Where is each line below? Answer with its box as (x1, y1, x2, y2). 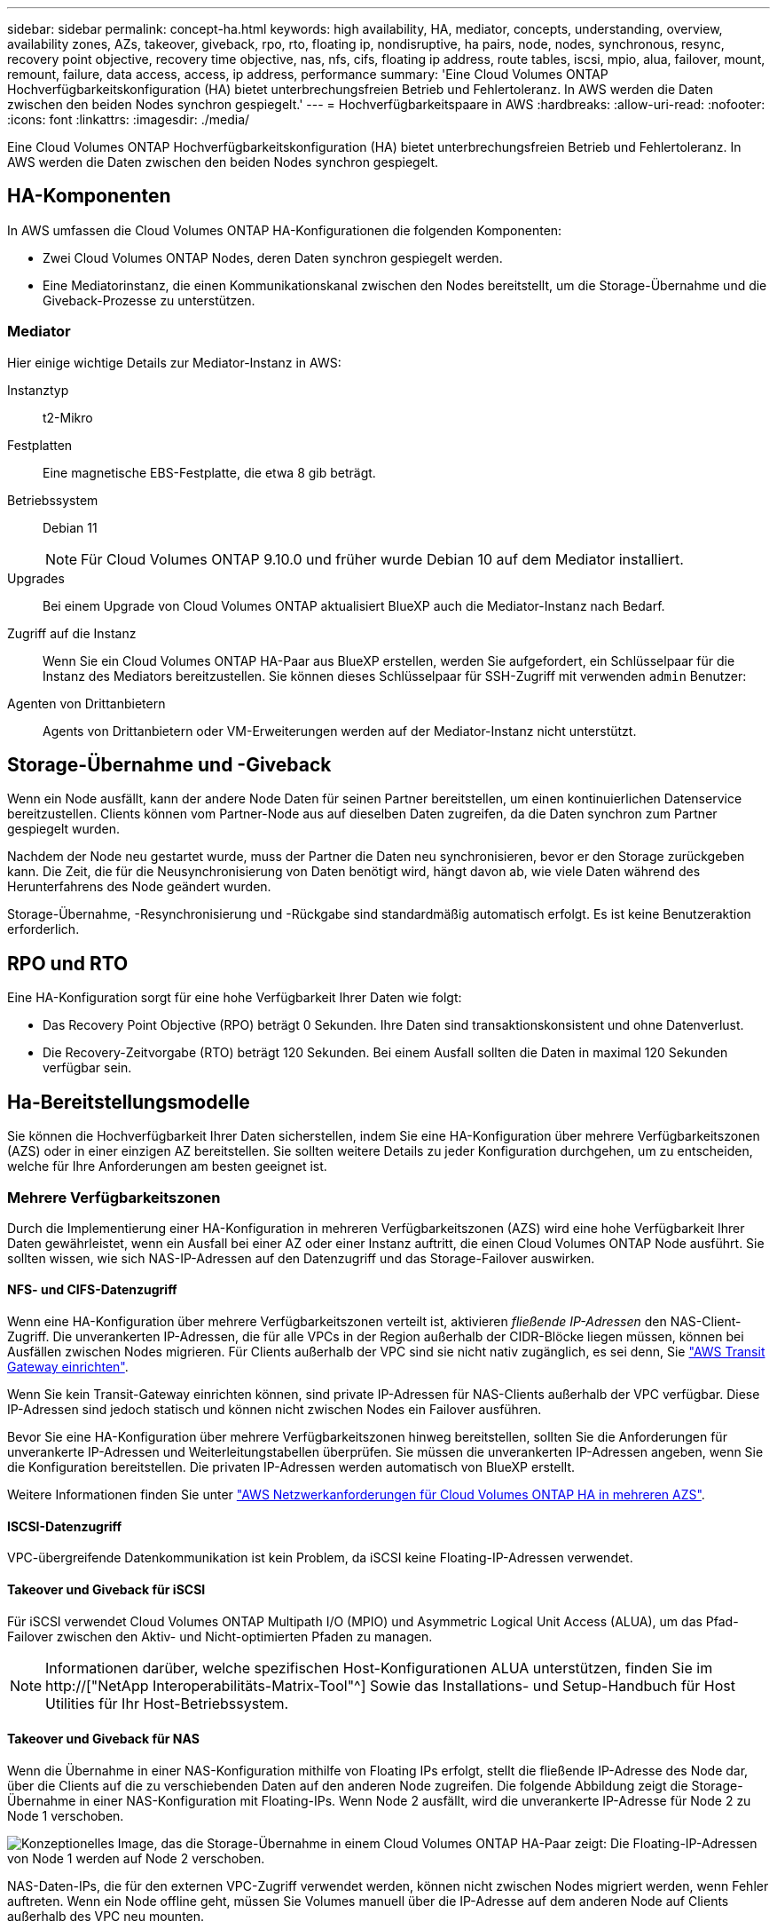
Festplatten (7, 437, 73, 453)
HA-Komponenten (7, 185, 171, 208)
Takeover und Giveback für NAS (7, 1731, 200, 1747)
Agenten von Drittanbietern (7, 695, 166, 711)
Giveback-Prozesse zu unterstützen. (43, 292, 255, 308)
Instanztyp (7, 382, 69, 398)
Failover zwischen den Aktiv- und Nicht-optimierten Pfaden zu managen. (7, 1628, 433, 1644)
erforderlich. (7, 921, 80, 937)
